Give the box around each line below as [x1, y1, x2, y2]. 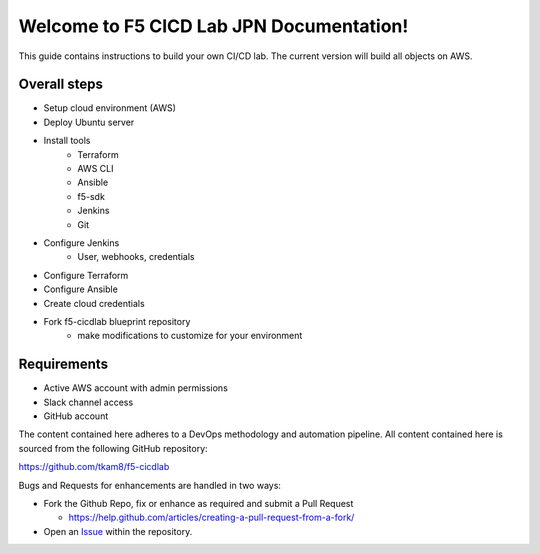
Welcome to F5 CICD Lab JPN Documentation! [18, 15, 409, 37]
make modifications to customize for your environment [77, 330, 303, 342]
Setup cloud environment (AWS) [43, 102, 177, 114]
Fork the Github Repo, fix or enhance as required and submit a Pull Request [43, 497, 354, 509]
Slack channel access [43, 396, 134, 408]
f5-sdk [77, 190, 105, 202]
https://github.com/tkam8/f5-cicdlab [18, 461, 170, 473]
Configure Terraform [43, 269, 129, 281]
